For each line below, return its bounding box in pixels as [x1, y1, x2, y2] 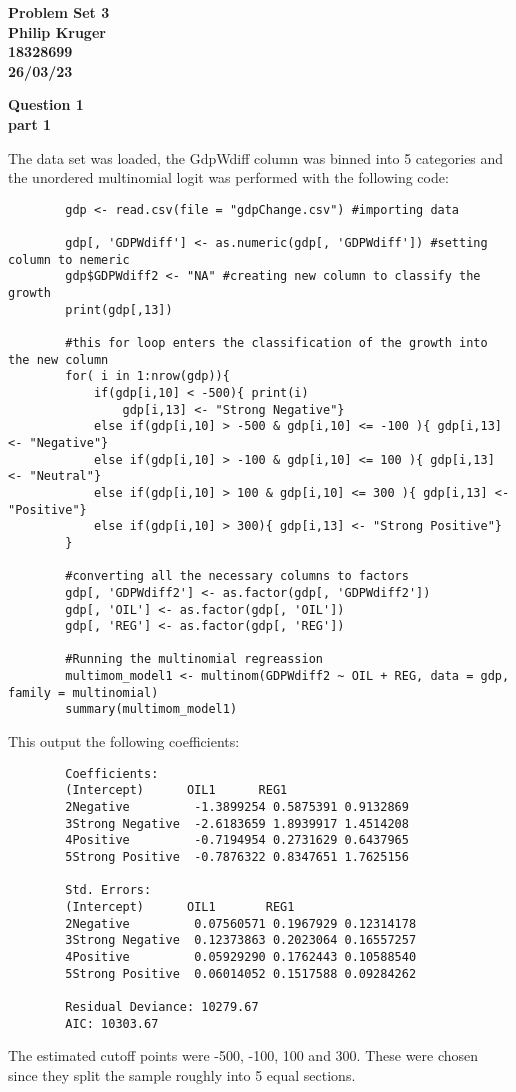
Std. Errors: [65, 883, 152, 898]
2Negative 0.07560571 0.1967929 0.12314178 [65, 916, 417, 931]
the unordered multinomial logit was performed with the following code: [8, 167, 449, 188]
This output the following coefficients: [8, 731, 240, 752]
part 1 [8, 113, 52, 134]
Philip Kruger [8, 21, 106, 42]
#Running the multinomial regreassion [65, 652, 323, 667]
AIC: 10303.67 [65, 1016, 159, 1031]
